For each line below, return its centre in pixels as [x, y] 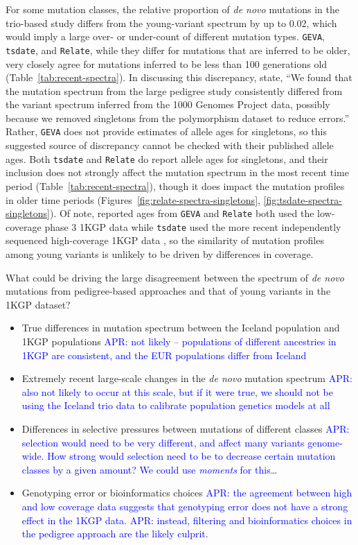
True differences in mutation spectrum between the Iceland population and [181, 328]
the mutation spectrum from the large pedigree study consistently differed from [174, 90]
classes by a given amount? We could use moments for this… [150, 469]
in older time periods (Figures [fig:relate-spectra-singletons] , [133, 199]
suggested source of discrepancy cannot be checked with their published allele [170, 145]
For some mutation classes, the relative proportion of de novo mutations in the [172, 9]
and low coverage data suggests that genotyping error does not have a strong [185, 506]
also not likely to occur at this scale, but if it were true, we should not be [177, 391]
